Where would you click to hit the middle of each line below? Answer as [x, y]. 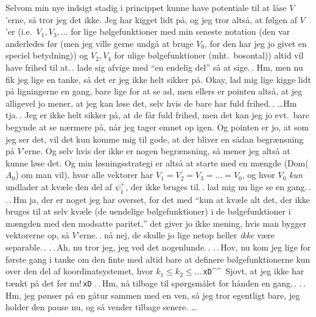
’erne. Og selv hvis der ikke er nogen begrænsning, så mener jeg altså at [156, 151]
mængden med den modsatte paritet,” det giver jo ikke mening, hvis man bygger [156, 223]
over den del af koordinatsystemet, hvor [79, 271]
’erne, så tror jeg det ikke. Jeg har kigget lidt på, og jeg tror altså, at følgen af [151, 19]
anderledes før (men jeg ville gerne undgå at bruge [100, 43]
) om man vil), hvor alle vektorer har [84, 175]
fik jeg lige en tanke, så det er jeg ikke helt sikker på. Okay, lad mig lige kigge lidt [158, 79]
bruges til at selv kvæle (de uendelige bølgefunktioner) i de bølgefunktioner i [148, 211]
